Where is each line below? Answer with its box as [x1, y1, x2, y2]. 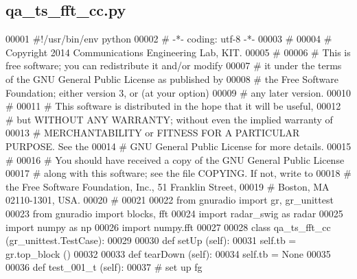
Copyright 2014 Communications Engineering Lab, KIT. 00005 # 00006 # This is [5, 45, 351, 59]
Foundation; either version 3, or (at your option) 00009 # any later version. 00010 [5, 85, 352, 99]
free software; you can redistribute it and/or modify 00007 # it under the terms [5, 58, 342, 73]
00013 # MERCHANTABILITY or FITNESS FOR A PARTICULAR [5, 125, 300, 140]
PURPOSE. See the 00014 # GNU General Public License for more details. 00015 [5, 138, 352, 153]
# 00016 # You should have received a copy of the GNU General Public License [5, 152, 345, 167]
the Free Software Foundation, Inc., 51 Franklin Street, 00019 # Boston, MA [5, 179, 330, 193]
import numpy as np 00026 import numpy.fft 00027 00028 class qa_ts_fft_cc [5, 219, 331, 234]
